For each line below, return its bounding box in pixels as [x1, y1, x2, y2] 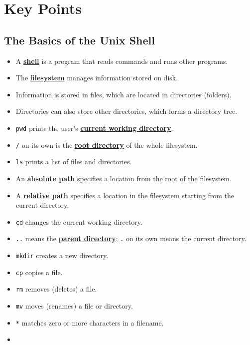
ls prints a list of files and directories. [15, 156, 132, 167]
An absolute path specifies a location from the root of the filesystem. [15, 173, 232, 183]
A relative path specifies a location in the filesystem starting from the [15, 190, 235, 200]
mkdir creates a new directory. [15, 250, 109, 261]
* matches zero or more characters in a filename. [15, 317, 164, 328]
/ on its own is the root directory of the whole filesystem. [15, 139, 198, 150]
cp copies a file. [15, 267, 63, 277]
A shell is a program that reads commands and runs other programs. [15, 55, 228, 66]
